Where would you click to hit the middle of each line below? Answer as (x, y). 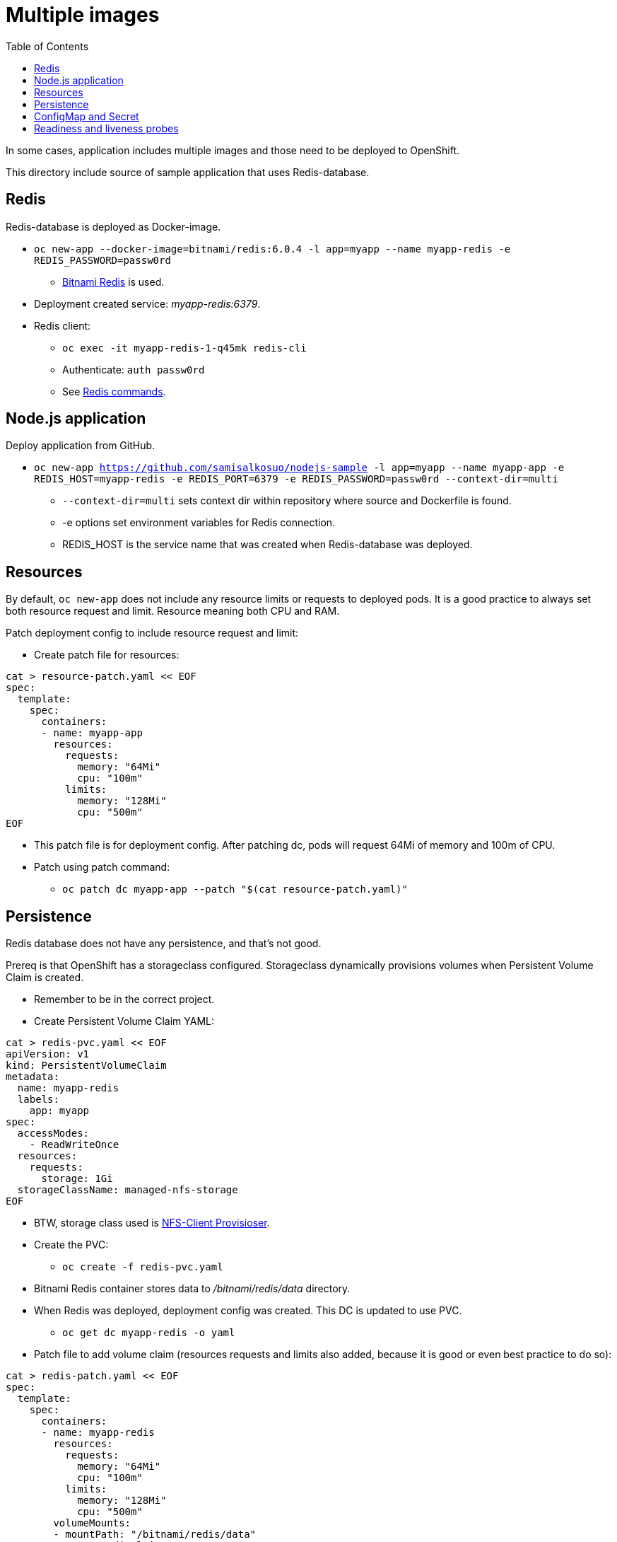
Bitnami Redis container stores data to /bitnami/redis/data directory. (192, 1289)
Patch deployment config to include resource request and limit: (152, 633)
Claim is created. (45, 978)
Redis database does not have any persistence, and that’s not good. (164, 944)
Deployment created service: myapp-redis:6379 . (147, 303)
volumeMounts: (92, 1523)
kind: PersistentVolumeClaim (86, 1066)
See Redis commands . (114, 391)
